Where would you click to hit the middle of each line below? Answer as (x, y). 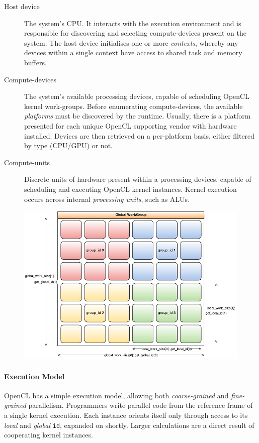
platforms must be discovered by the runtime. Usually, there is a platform (138, 116)
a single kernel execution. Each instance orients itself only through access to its (126, 415)
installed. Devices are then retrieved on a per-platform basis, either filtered (140, 135)
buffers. (35, 62)
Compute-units (27, 162)
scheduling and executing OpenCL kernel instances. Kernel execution (131, 189)
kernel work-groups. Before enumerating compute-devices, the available (134, 106)
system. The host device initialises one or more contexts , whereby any (131, 42)
